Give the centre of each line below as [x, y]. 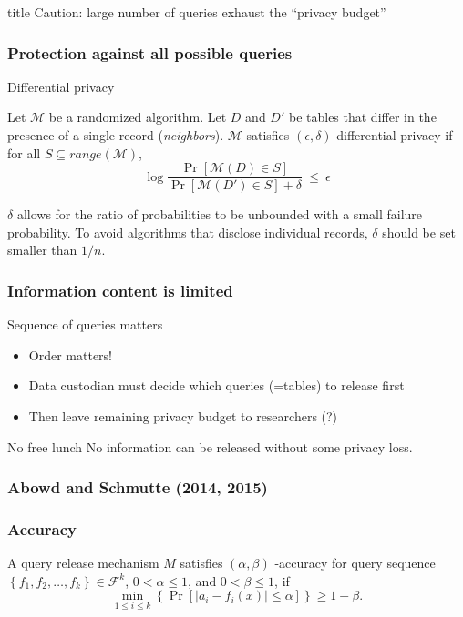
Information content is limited [120, 290]
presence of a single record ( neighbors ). [116, 135]
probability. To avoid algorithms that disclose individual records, [188, 232]
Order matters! [70, 354]
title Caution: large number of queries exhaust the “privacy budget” [197, 12]
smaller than [42, 250]
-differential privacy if [392, 135]
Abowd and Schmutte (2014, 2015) [138, 487]
